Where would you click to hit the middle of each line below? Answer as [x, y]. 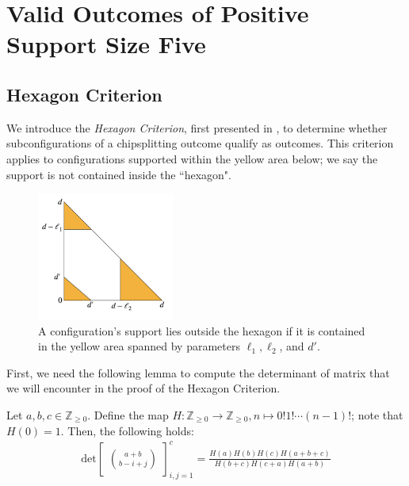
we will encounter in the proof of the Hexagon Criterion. [143, 388]
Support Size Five [106, 44]
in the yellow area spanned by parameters [139, 346]
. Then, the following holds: [127, 430]
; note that [377, 414]
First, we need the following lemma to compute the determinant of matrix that [198, 372]
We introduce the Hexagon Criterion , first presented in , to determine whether [197, 127]
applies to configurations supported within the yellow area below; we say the [192, 158]
